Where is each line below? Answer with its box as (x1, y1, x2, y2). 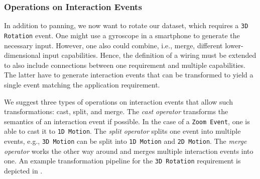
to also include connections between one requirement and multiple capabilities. (4, 59, 245, 70)
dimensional (4, 50, 41, 60)
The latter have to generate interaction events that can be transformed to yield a (4, 69, 253, 80)
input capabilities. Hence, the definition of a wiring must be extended (43, 50, 256, 60)
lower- (225, 40, 243, 50)
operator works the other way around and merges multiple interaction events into (4, 145, 253, 156)
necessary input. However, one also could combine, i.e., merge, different (4, 40, 223, 50)
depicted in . (4, 165, 43, 175)
